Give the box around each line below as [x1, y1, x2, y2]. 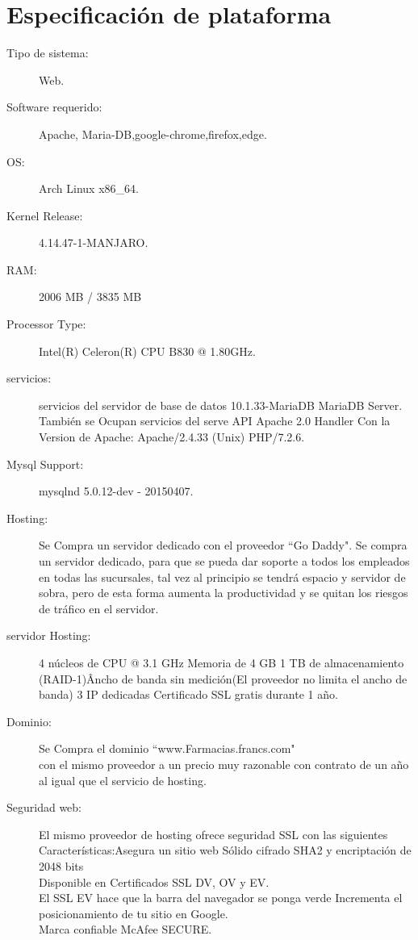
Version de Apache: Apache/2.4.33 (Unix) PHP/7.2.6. [39, 428, 305, 445]
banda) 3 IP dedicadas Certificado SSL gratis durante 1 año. [39, 686, 338, 703]
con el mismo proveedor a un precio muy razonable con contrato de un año [39, 755, 409, 772]
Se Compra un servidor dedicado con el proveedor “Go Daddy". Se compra [39, 537, 408, 554]
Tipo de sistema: [6, 44, 89, 61]
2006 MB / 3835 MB [39, 288, 142, 305]
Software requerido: [6, 98, 102, 115]
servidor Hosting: [6, 627, 91, 644]
